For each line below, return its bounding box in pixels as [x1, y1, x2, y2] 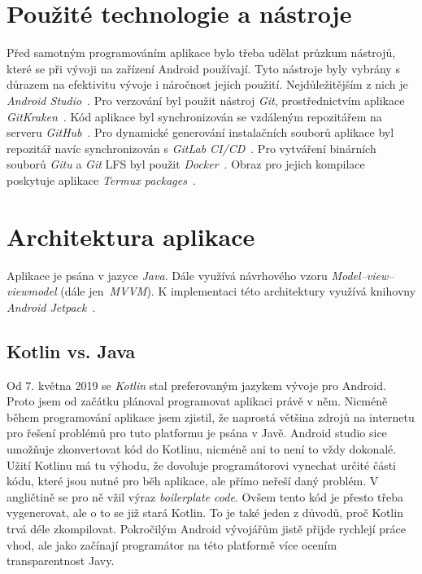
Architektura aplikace [7, 219, 255, 252]
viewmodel [7, 283, 57, 300]
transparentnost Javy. [7, 552, 115, 569]
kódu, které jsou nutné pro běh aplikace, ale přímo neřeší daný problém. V [7, 472, 379, 489]
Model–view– [331, 266, 394, 283]
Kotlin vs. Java [7, 338, 136, 363]
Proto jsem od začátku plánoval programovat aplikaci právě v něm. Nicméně [7, 392, 388, 410]
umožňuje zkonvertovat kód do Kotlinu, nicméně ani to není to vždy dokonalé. [7, 440, 397, 457]
